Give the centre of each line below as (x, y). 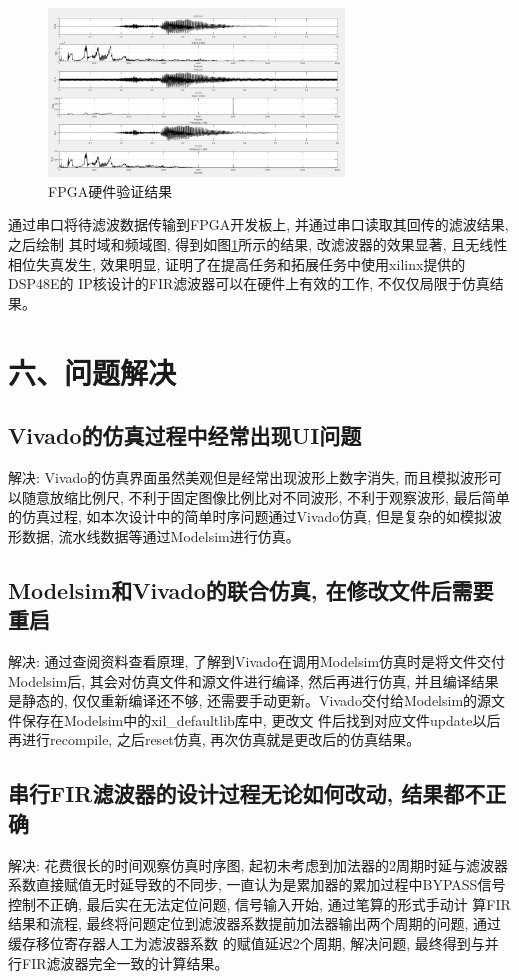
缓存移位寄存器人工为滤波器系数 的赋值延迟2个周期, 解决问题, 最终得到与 (246, 942)
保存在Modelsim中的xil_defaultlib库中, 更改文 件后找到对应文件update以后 (261, 719)
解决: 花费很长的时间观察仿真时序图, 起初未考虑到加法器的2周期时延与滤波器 (258, 864)
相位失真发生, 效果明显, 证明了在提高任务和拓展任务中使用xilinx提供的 (237, 263)
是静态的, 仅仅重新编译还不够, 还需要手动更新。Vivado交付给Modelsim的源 (250, 700)
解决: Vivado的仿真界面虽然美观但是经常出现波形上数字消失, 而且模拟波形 (248, 477)
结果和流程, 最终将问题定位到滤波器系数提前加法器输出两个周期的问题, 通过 (255, 923)
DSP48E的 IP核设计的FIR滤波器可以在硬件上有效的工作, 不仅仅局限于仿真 (249, 283)
